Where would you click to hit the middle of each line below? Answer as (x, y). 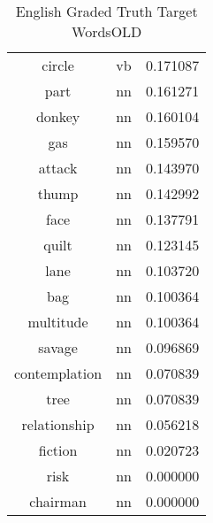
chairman (58, 501)
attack (58, 168)
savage (58, 347)
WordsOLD (107, 31)
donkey (58, 116)
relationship (58, 424)
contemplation (58, 373)
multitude (58, 322)
